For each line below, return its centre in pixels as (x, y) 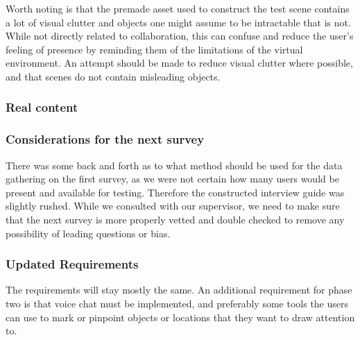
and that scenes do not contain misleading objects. (113, 76)
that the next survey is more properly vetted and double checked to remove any (175, 219)
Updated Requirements (72, 264)
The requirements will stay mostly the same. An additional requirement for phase (179, 290)
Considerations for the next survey (105, 139)
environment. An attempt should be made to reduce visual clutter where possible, (179, 63)
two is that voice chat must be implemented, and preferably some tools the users (177, 303)
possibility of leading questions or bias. (88, 233)
